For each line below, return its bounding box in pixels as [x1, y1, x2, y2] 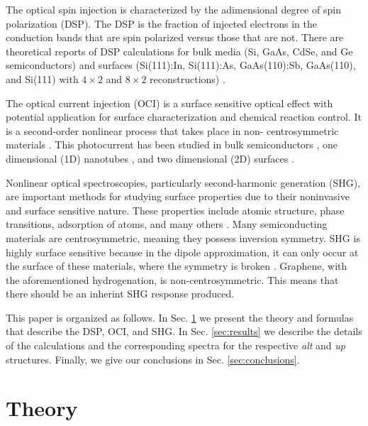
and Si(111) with [6, 71, 79, 86]
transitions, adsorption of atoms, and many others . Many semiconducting [6, 217, 328, 231]
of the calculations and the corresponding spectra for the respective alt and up [6, 338, 345, 353]
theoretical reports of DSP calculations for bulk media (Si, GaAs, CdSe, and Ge [6, 43, 353, 58]
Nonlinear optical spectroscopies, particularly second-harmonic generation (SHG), [6, 175, 361, 190]
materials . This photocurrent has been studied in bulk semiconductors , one [6, 137, 338, 152]
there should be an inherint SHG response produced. [6, 286, 235, 301]
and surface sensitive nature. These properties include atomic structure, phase [6, 202, 345, 217]
